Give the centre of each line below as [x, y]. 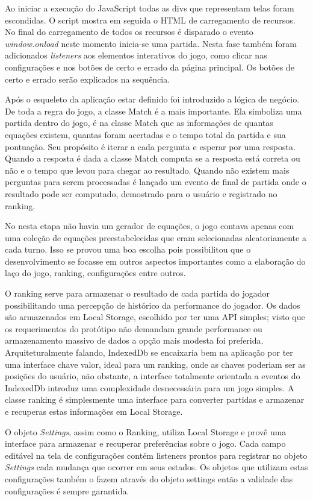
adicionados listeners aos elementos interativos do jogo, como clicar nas [136, 55]
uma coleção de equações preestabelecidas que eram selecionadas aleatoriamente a [156, 237]
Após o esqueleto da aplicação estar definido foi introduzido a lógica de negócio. [152, 99]
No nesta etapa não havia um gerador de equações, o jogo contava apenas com [150, 226]
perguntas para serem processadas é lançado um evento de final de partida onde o [156, 182]
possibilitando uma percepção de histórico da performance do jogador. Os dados [153, 305]
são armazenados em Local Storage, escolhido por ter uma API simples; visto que [155, 317]
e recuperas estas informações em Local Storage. [94, 411]
